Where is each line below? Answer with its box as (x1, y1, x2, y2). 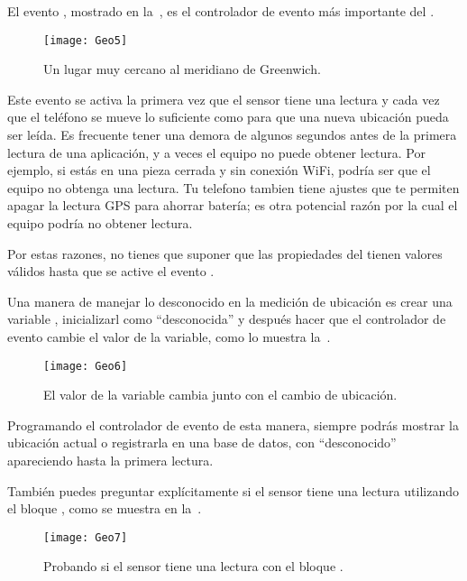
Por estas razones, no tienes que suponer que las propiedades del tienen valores (7, 244, 443, 263)
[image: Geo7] (43, 530, 128, 544)
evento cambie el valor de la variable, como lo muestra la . (7, 327, 331, 346)
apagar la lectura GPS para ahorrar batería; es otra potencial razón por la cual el (7, 196, 458, 215)
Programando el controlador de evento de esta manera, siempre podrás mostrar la (7, 415, 459, 434)
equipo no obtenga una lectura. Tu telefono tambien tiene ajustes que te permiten (7, 178, 460, 197)
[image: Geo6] (43, 359, 128, 373)
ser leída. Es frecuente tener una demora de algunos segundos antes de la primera (7, 125, 457, 144)
